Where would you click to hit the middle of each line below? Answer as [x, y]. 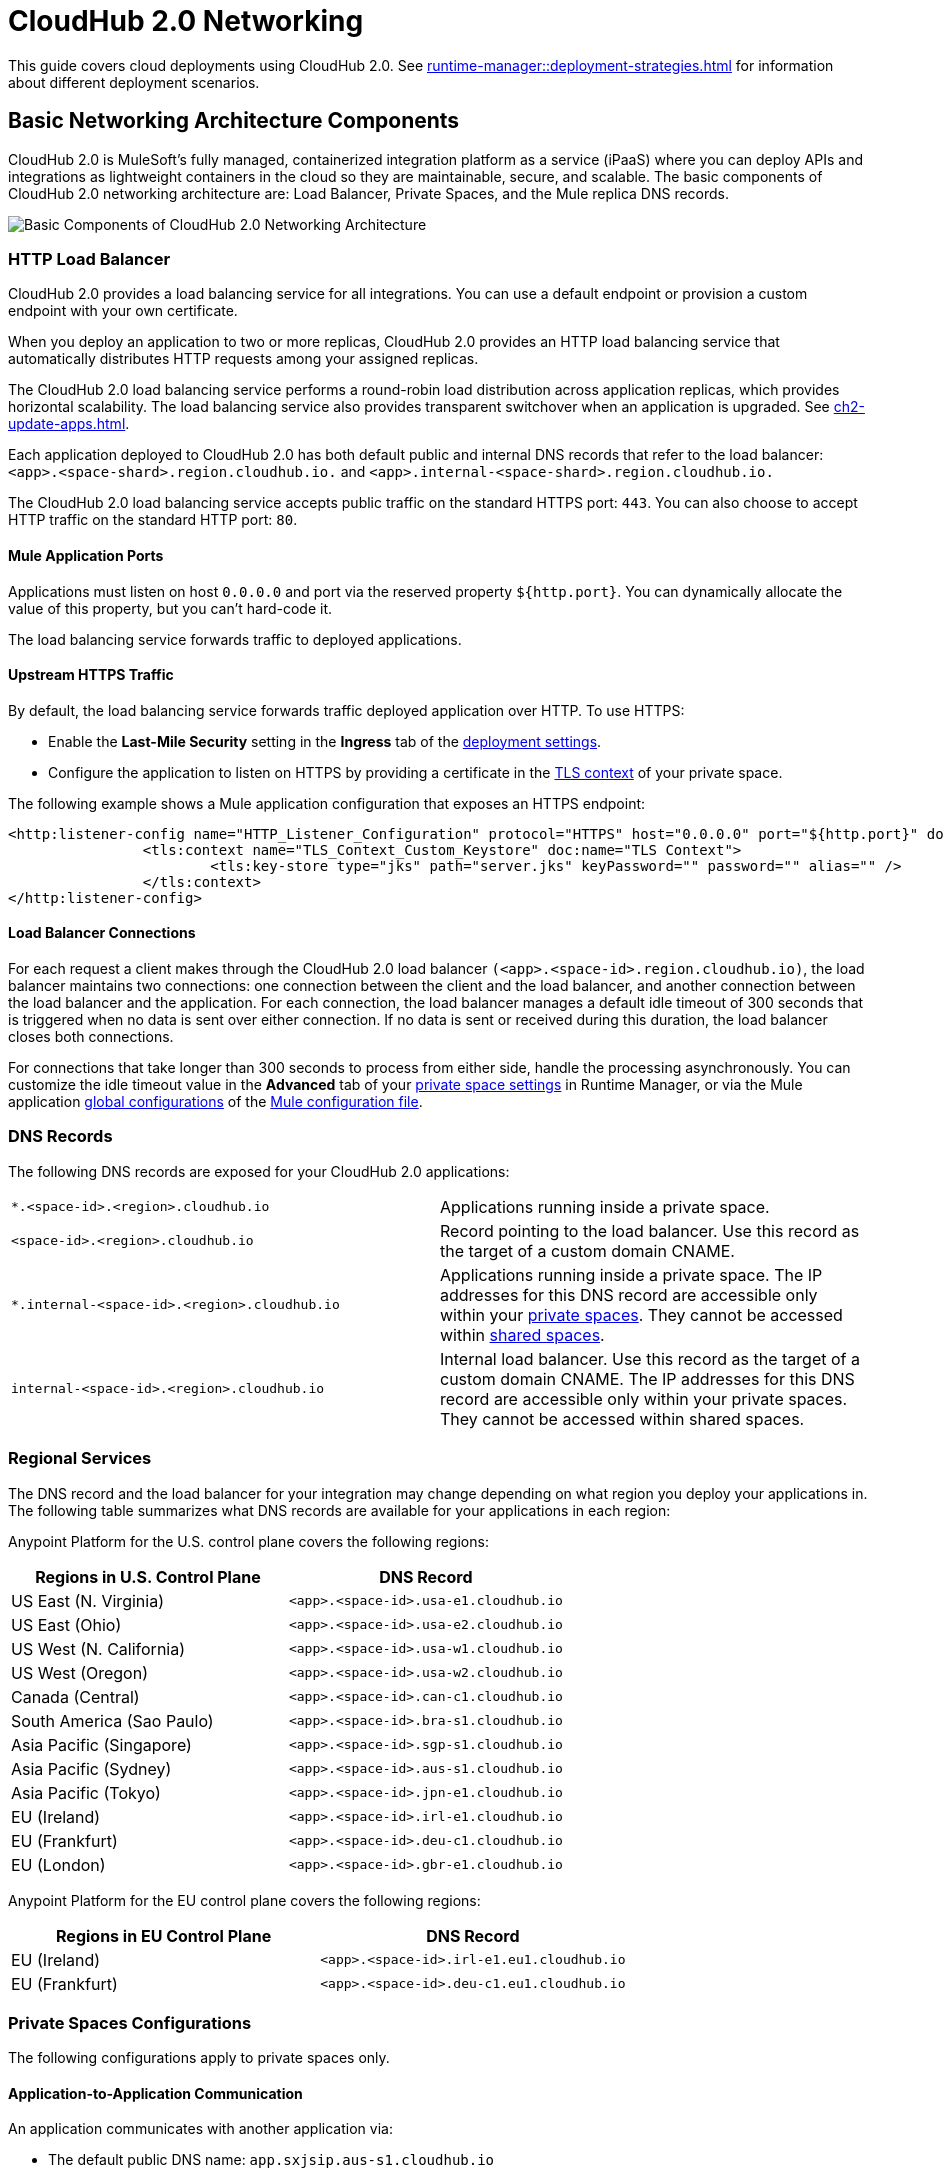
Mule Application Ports [86, 555]
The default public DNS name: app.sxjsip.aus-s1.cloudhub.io [271, 2160]
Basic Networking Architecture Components [234, 121]
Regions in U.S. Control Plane [148, 1576]
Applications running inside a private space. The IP [631, 1274]
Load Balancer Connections [102, 933]
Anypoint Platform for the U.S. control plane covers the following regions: [248, 1541]
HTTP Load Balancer [89, 258]
